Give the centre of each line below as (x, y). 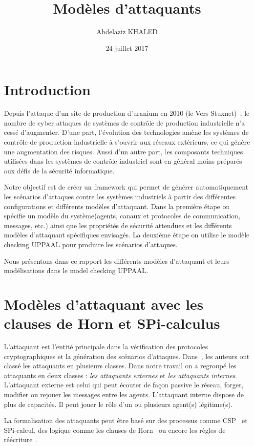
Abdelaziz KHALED (127, 32)
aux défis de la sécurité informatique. (59, 170)
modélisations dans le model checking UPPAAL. (76, 270)
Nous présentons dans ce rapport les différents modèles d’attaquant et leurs (117, 261)
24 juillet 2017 (127, 48)
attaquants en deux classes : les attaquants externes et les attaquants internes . (121, 375)
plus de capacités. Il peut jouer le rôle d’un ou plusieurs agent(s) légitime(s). (118, 404)
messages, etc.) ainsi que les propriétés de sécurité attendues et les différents (118, 225)
